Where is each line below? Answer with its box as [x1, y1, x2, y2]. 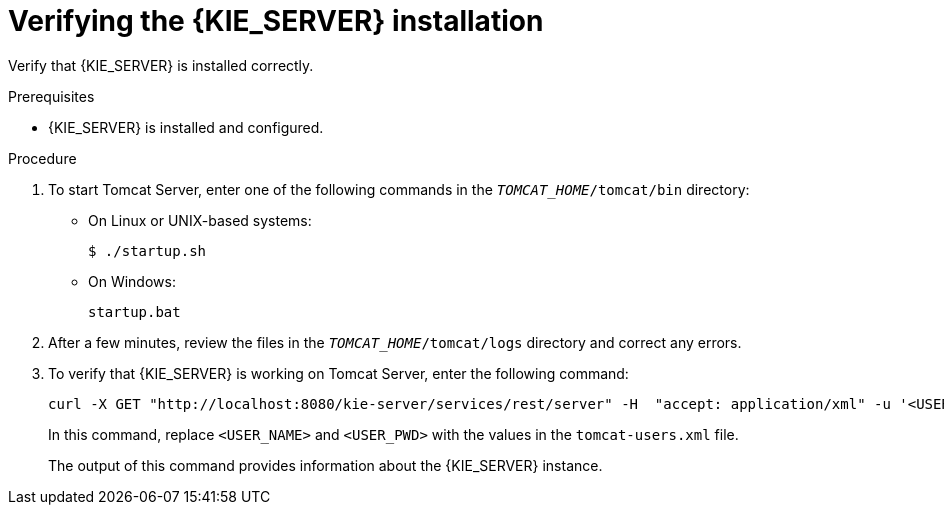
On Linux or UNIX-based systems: [88, 211, 312, 229]
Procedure [8, 149, 77, 167]
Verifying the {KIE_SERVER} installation [8, 4, 544, 38]
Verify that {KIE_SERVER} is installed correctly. [8, 56, 314, 74]
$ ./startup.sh [88, 242, 207, 259]
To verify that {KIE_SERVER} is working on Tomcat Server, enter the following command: [48, 364, 629, 382]
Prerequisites [8, 87, 95, 105]
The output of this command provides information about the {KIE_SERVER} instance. [48, 456, 603, 474]
